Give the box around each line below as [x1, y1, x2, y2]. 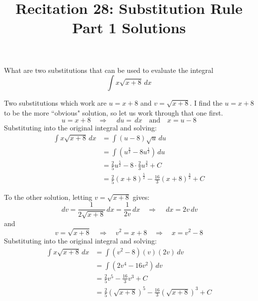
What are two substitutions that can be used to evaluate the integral [4, 64, 213, 75]
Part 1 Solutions [72, 17, 186, 38]
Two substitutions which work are [4, 98, 107, 108]
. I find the [190, 98, 223, 108]
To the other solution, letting [4, 191, 92, 202]
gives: [132, 191, 150, 202]
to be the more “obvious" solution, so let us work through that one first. [4, 107, 223, 118]
